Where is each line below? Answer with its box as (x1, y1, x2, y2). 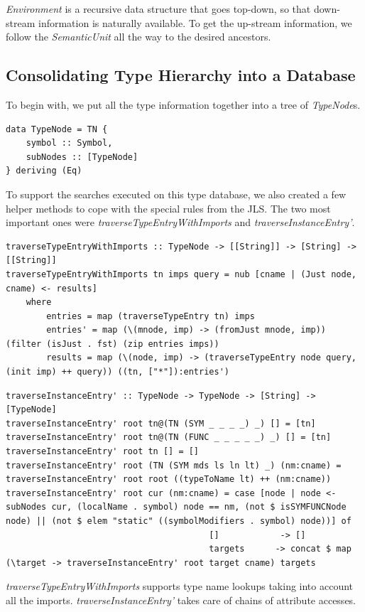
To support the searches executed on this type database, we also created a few (6, 186, 347, 201)
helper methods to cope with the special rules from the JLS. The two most (6, 200, 331, 215)
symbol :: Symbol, (26, 138, 113, 149)
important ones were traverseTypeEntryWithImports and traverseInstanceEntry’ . (6, 215, 355, 230)
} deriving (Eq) (6, 166, 82, 176)
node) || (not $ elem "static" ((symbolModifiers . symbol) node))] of (6, 516, 352, 527)
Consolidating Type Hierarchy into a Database (6, 64, 356, 86)
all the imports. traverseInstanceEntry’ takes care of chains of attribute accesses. (6, 592, 356, 607)
